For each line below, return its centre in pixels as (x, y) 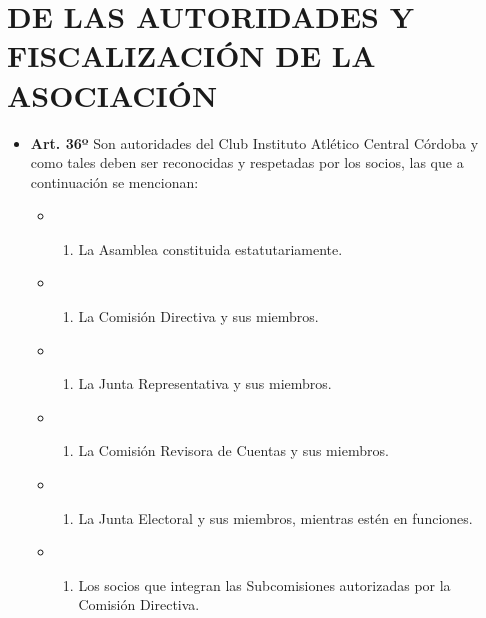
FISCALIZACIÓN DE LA (191, 55)
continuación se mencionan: (114, 181)
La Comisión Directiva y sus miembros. (198, 316)
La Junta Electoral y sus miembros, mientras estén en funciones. (275, 517)
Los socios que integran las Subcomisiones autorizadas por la (264, 584)
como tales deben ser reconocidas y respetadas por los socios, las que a (247, 162)
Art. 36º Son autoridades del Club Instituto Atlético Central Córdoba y (254, 142)
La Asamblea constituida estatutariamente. (210, 248)
